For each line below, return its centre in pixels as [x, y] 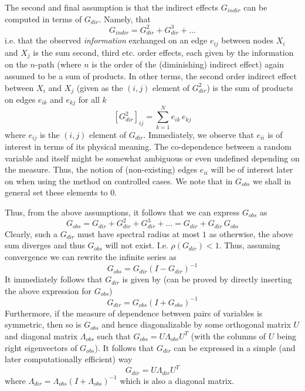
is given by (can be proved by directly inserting [207, 279]
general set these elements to [56, 192]
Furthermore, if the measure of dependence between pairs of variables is [134, 313]
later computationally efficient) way [69, 359]
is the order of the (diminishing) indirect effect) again [188, 64]
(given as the [100, 87]
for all [89, 99]
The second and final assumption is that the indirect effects [112, 7]
